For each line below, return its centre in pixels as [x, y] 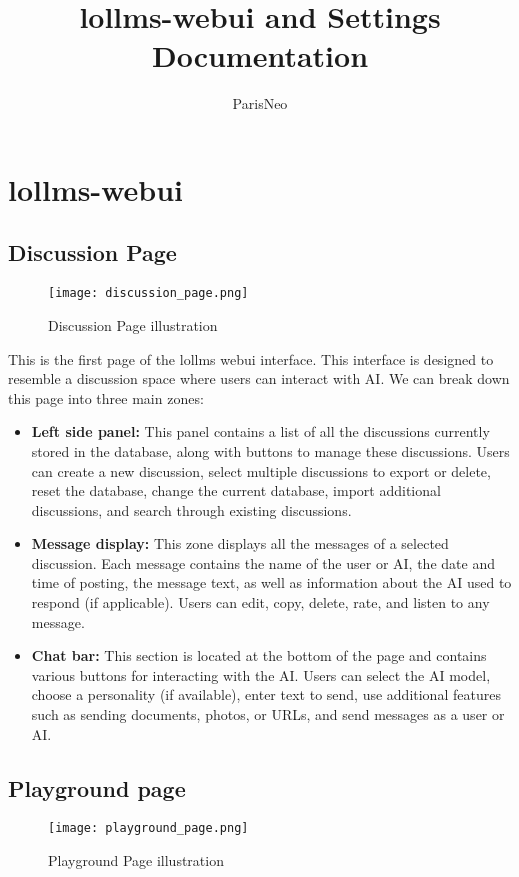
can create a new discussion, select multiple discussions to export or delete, [261, 470]
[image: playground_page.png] [148, 828]
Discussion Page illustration [133, 324]
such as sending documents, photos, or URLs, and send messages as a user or [268, 714]
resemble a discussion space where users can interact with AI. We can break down [259, 378]
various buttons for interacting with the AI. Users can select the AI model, [261, 674]
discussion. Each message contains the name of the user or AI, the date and [263, 562]
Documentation [260, 55]
